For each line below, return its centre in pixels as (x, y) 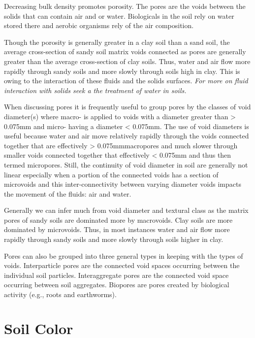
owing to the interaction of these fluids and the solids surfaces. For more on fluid (126, 81)
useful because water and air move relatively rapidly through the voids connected (127, 136)
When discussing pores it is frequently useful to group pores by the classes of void (127, 107)
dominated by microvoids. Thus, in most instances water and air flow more (117, 229)
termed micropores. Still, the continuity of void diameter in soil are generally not (126, 164)
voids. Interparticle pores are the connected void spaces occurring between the (122, 265)
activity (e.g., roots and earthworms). (60, 294)
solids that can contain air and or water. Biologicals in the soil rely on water (119, 16)
